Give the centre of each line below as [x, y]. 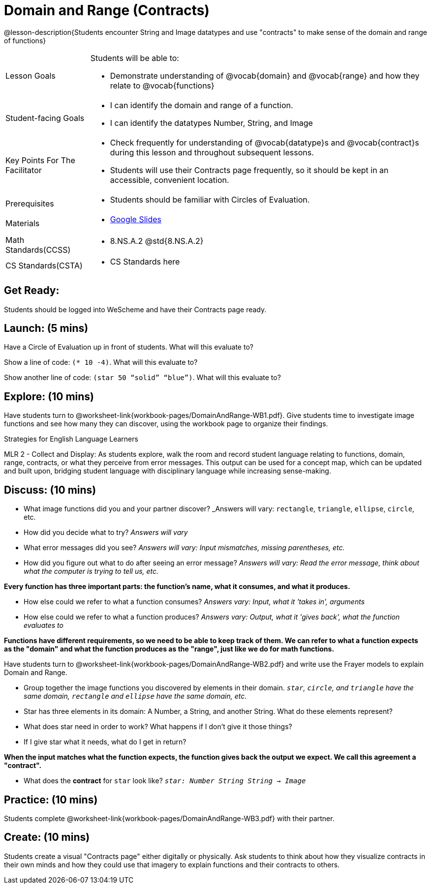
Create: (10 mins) [47, 837]
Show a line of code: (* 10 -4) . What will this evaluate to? [101, 362]
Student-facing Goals [45, 118]
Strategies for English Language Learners [71, 439]
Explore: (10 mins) [49, 396]
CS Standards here [145, 261]
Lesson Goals [31, 75]
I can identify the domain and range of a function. [201, 105]
